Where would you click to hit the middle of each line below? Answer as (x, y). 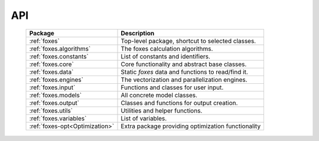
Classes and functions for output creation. (179, 103)
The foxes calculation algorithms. (167, 48)
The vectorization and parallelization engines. (184, 80)
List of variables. (144, 118)
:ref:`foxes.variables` (58, 118)
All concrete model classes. (159, 95)
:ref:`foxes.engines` (56, 80)
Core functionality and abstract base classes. (184, 64)
